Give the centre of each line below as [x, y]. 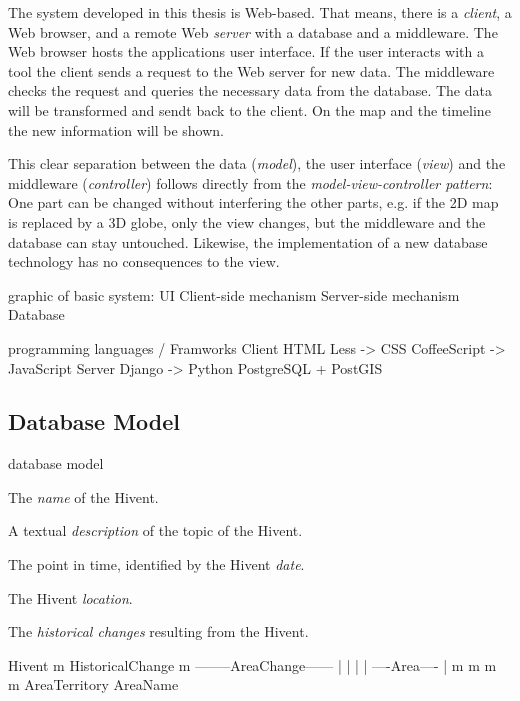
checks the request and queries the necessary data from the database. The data [250, 90]
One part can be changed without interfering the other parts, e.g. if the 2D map [253, 202]
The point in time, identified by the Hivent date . [156, 564]
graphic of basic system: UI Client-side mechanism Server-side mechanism [234, 294]
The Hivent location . [70, 597]
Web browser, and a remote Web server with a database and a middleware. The [253, 31]
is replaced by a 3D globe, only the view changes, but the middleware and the [247, 221]
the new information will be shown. [116, 129]
